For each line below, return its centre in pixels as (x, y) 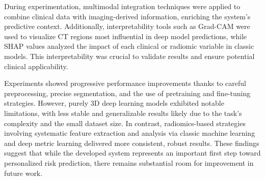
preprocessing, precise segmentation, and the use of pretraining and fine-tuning (127, 93)
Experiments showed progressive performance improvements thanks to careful (125, 83)
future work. (23, 173)
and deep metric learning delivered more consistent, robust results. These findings (132, 143)
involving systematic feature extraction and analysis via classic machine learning (130, 133)
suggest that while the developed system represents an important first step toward (132, 153)
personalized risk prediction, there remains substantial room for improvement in (129, 162)
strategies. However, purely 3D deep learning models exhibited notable (114, 103)
